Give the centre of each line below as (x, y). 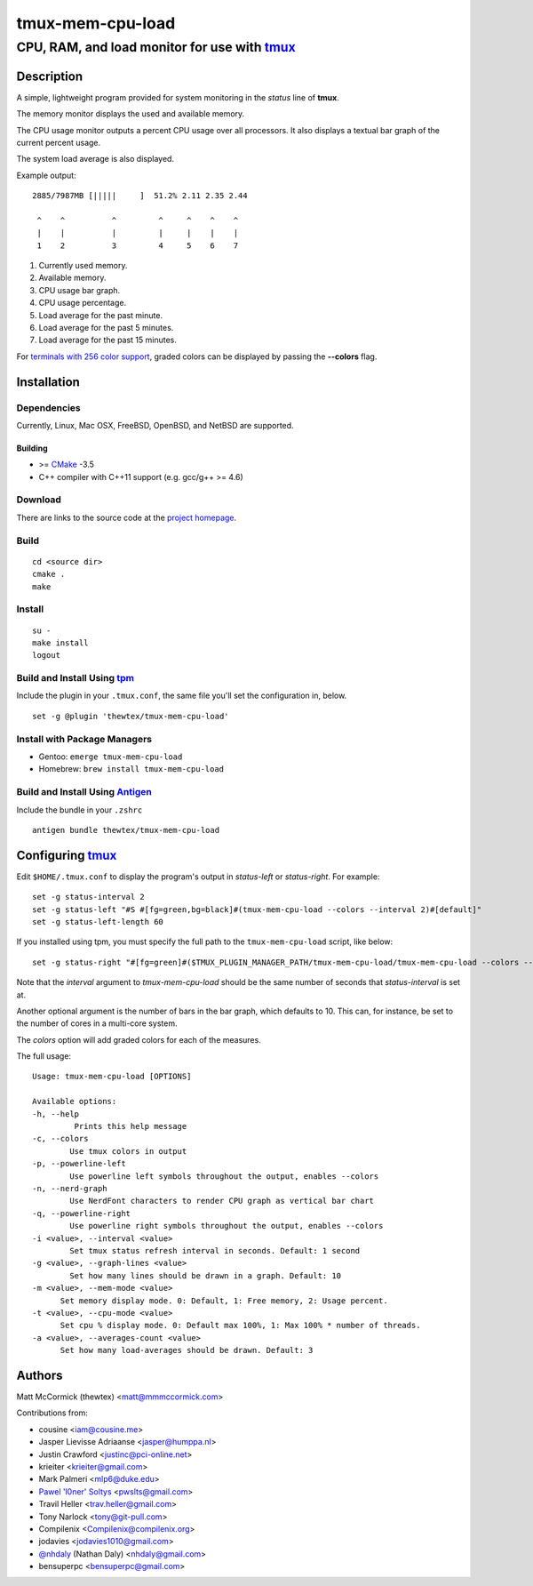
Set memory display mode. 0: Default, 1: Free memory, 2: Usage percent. (224, 1301)
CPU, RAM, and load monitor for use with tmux (156, 47)
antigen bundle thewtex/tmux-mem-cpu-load (126, 830)
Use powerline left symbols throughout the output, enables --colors (224, 1176)
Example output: (46, 175)
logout (47, 655)
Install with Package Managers (84, 739)
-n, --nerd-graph (70, 1188)
